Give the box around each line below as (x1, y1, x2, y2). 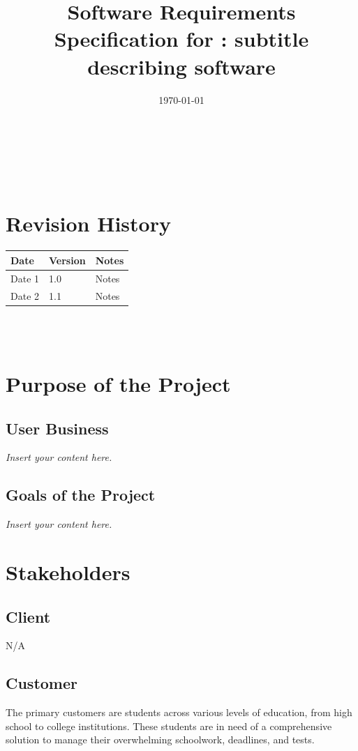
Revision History (6, 209, 171, 238)
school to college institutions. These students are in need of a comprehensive (6, 718, 332, 733)
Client (6, 605, 51, 627)
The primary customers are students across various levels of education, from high (6, 705, 352, 720)
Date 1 (10, 271, 40, 285)
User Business (6, 417, 109, 439)
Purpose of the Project (6, 370, 231, 398)
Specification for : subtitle (54, 24, 309, 53)
